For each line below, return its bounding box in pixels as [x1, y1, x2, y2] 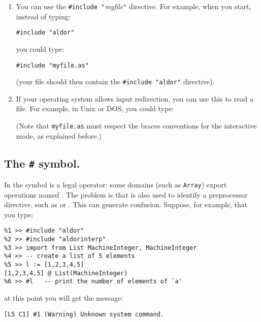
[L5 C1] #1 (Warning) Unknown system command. [4, 310, 164, 318]
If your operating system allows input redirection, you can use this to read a [16, 93, 253, 104]
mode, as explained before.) [16, 130, 102, 141]
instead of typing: [16, 11, 71, 21]
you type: [4, 209, 34, 219]
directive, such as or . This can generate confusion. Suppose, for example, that [4, 199, 248, 210]
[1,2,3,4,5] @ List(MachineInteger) [4, 269, 128, 277]
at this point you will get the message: [4, 293, 123, 303]
